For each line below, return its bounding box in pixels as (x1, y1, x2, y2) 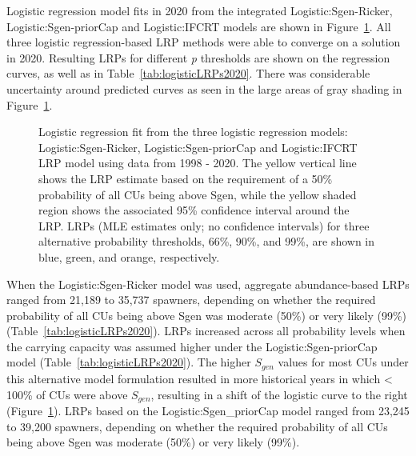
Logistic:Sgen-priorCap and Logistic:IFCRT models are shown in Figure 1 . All (6, 18, 391, 34)
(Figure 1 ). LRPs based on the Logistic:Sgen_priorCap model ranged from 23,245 (6, 402, 410, 418)
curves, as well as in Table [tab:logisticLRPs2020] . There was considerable (6, 65, 370, 82)
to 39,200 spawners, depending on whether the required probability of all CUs (6, 418, 388, 434)
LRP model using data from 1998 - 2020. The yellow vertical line (38, 154, 357, 171)
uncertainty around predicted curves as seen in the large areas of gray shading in (6, 80, 402, 97)
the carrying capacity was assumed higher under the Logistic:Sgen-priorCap (6, 338, 378, 354)
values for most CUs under (278, 354, 409, 370)
